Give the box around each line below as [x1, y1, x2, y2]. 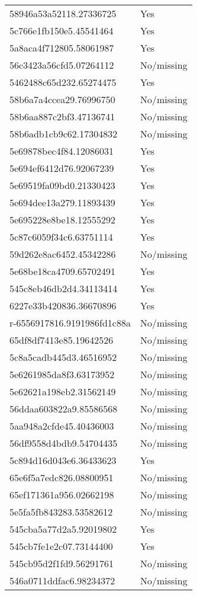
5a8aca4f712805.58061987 [9, 41, 114, 55]
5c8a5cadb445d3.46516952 [9, 350, 117, 364]
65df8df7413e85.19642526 [9, 333, 114, 347]
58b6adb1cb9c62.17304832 [9, 127, 118, 140]
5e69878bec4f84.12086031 [9, 144, 114, 158]
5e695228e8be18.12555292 [9, 213, 116, 226]
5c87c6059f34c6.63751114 [9, 230, 113, 244]
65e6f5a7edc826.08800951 [9, 471, 114, 484]
